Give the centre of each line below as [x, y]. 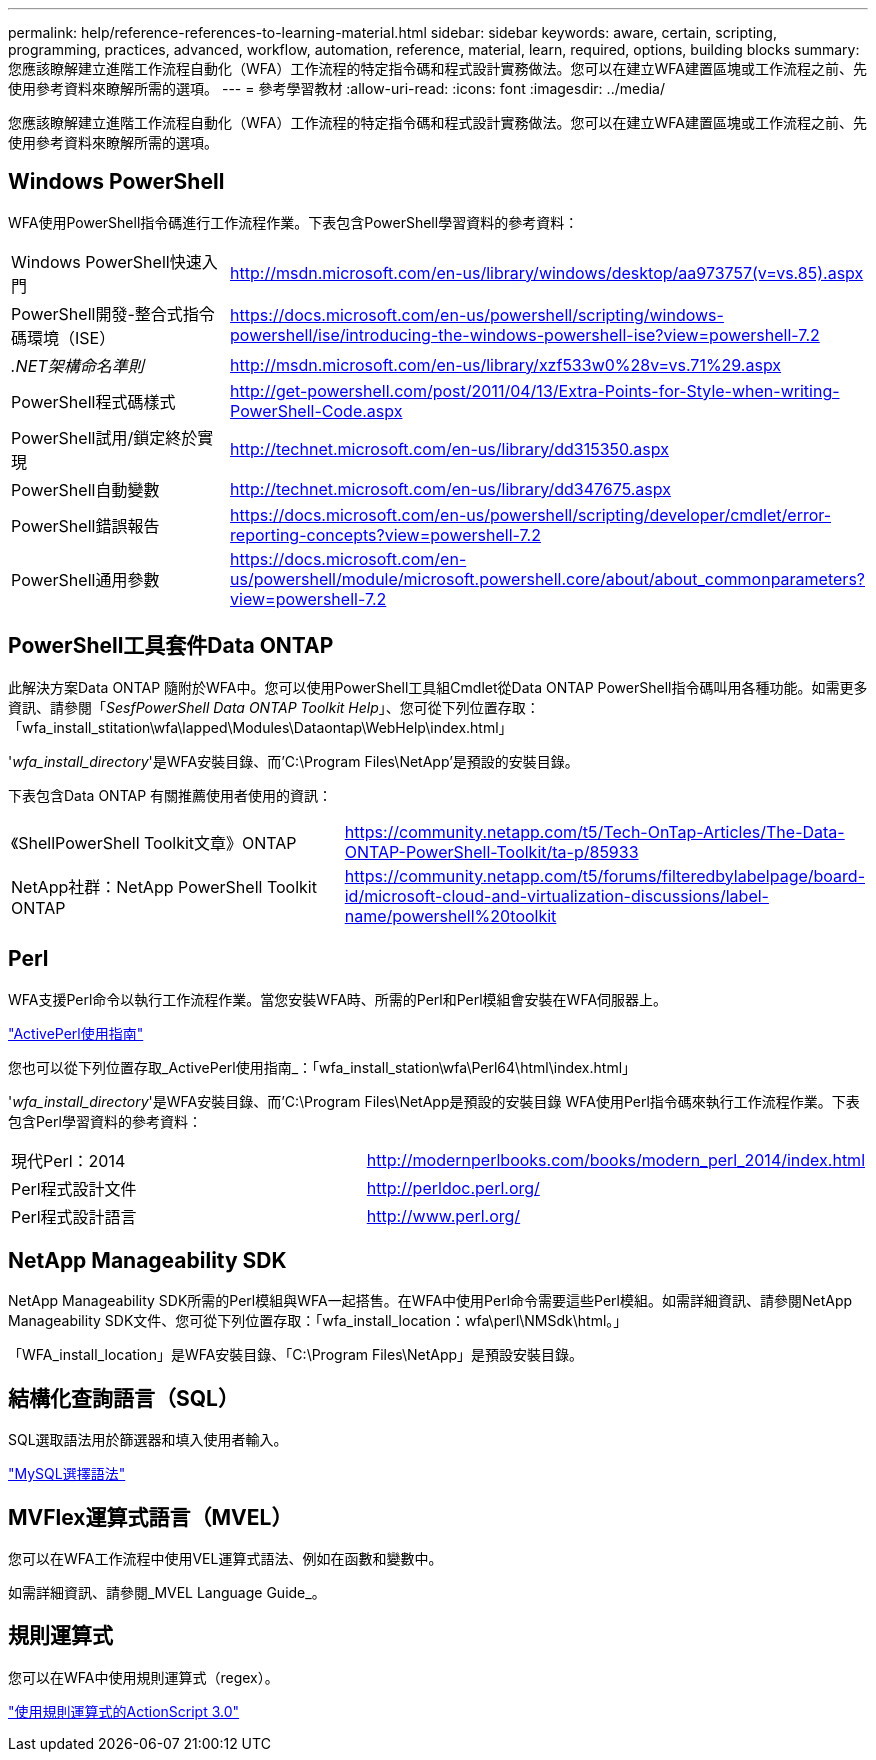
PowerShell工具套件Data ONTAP [171, 646]
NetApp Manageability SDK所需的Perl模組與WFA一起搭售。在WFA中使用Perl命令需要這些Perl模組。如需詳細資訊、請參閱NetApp [430, 1301]
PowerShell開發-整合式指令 [113, 313]
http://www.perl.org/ [443, 1215]
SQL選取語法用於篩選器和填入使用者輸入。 [148, 1440]
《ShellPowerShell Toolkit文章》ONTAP [154, 842]
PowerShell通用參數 [85, 579]
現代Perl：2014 [68, 1160]
